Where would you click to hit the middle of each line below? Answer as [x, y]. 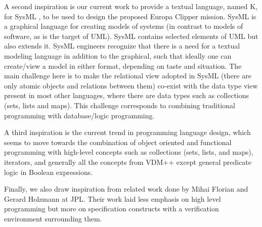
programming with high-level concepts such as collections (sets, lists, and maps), [129, 152]
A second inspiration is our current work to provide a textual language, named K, [131, 6]
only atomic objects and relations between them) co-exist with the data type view [131, 85]
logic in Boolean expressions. [49, 172]
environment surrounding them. [53, 218]
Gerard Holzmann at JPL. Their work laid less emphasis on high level [113, 198]
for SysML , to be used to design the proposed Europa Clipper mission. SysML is [130, 16]
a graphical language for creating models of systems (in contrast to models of [124, 26]
